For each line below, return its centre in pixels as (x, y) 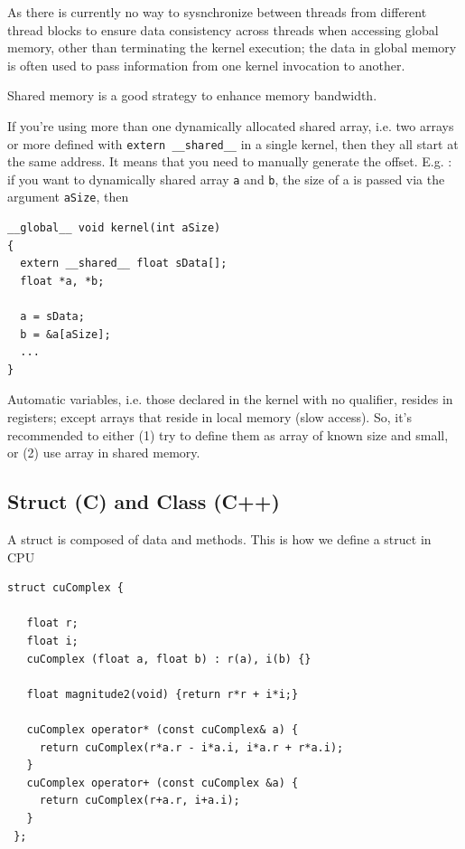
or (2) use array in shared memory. (104, 453)
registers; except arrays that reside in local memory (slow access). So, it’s (209, 417)
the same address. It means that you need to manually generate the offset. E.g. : (230, 161)
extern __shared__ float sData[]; (124, 264)
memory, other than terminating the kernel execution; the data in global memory (232, 47)
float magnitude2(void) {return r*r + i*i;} (163, 694)
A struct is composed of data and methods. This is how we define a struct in (219, 539)
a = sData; (52, 317)
